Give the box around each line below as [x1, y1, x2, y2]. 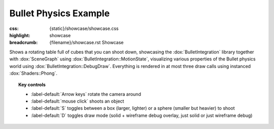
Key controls [18, 82, 46, 88]
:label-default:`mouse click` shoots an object [31, 98, 124, 104]
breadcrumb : [9, 40, 38, 46]
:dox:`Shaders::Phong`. [9, 70, 58, 76]
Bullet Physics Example [9, 8, 110, 19]
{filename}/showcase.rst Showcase [49, 40, 124, 46]
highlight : [9, 32, 30, 38]
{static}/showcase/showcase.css [49, 25, 119, 31]
